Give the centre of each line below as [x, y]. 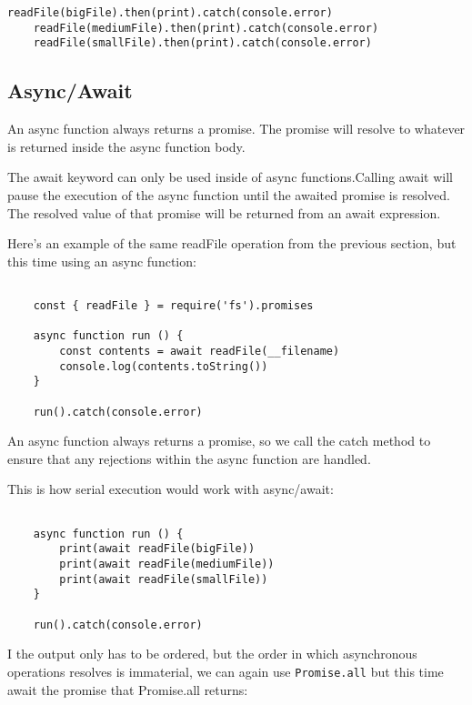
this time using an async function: [102, 261]
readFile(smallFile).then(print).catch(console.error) [202, 43]
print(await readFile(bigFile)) [157, 549]
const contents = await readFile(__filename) [200, 351]
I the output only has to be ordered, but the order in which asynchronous [212, 654]
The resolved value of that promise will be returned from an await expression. [224, 212]
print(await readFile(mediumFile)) [167, 564]
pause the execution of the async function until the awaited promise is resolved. [229, 194]
